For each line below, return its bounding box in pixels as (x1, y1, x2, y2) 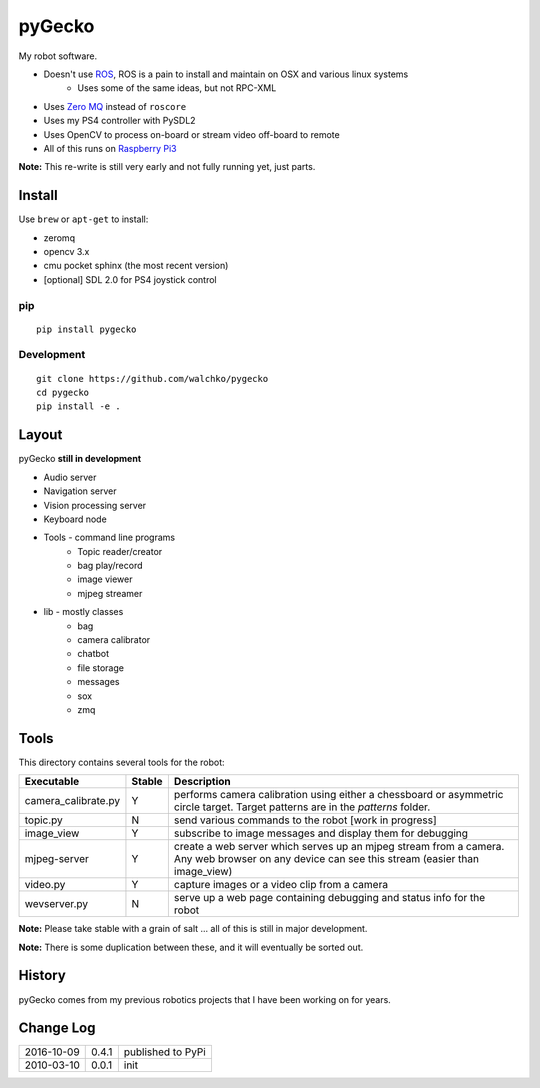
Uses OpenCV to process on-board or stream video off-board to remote (43, 128, 340, 140)
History (18, 967, 67, 984)
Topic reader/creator (77, 545, 163, 557)
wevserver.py (24, 897, 89, 911)
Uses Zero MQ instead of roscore (43, 100, 187, 112)
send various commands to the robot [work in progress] (173, 813, 437, 827)
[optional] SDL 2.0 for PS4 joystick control (43, 273, 217, 285)
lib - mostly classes (43, 606, 124, 618)
